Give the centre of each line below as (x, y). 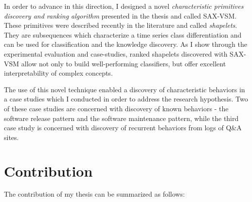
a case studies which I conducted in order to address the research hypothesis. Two (126, 99)
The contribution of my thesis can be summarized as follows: (94, 194)
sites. (11, 137)
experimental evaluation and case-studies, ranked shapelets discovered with (116, 53)
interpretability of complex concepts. (58, 73)
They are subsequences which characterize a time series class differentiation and (123, 34)
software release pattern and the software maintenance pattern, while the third (121, 118)
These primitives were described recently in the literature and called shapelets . (121, 25)
